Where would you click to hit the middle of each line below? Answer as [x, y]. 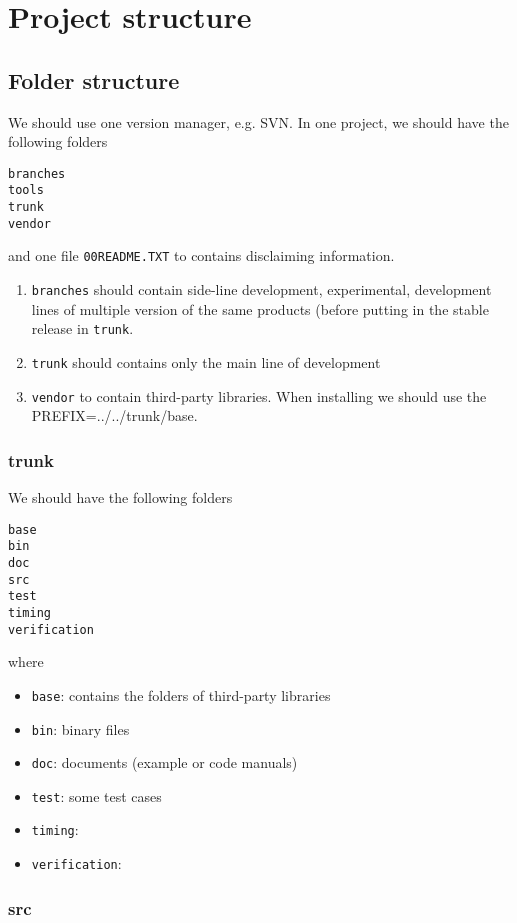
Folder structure [94, 79]
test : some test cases [96, 795]
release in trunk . [82, 328]
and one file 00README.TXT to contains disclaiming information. [201, 255]
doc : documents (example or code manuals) [164, 762]
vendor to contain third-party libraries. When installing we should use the [259, 395]
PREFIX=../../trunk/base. [114, 415]
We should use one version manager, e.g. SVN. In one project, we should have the [258, 121]
